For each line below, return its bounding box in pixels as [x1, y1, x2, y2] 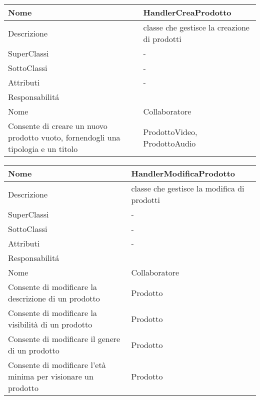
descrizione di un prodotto [8, 292, 100, 304]
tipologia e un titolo [8, 143, 78, 154]
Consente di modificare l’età [8, 359, 106, 370]
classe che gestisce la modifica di [131, 182, 244, 194]
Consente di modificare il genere [8, 333, 120, 344]
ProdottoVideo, [143, 125, 197, 137]
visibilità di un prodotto [8, 318, 92, 330]
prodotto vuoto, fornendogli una [8, 131, 120, 143]
